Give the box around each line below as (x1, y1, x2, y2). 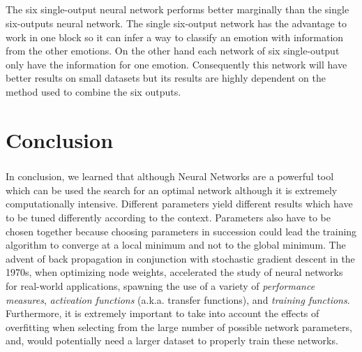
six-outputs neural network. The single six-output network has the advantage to (6, 15, 347, 30)
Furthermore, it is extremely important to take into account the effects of (6, 306, 319, 321)
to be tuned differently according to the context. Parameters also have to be (6, 210, 331, 225)
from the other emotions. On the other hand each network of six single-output (6, 43, 340, 58)
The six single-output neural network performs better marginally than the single (6, 2, 349, 17)
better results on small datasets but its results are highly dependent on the (6, 71, 326, 85)
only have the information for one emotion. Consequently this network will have (6, 57, 347, 71)
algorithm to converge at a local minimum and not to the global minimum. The (6, 237, 346, 252)
